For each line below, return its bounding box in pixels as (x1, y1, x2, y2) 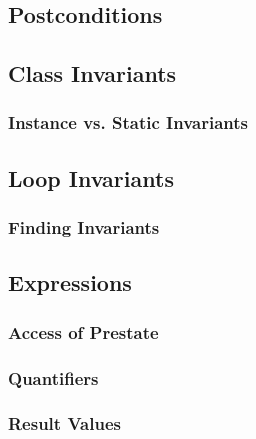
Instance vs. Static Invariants (8, 110, 248, 135)
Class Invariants (8, 58, 177, 89)
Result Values (8, 411, 121, 436)
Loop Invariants (8, 162, 174, 193)
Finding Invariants (8, 215, 160, 240)
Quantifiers (8, 365, 99, 390)
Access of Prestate (8, 319, 159, 344)
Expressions (8, 267, 132, 298)
